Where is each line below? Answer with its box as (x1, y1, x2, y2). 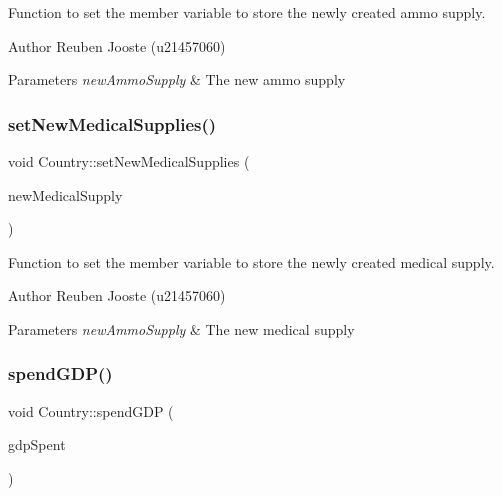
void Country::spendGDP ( (8, 400, 174, 421)
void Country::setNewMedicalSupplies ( (8, 151, 250, 171)
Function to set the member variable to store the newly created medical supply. (8, 251, 495, 272)
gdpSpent (8, 434, 66, 455)
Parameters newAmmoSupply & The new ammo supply (8, 69, 346, 90)
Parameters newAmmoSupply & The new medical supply (8, 318, 355, 339)
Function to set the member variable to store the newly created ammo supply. (8, 2, 486, 22)
